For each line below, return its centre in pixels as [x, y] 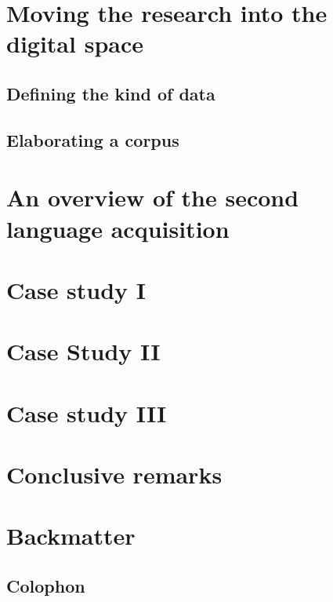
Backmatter [71, 536]
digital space [75, 44]
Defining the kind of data [111, 93]
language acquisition [118, 228]
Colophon [46, 585]
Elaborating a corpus [93, 139]
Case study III [87, 412]
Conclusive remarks [114, 474]
